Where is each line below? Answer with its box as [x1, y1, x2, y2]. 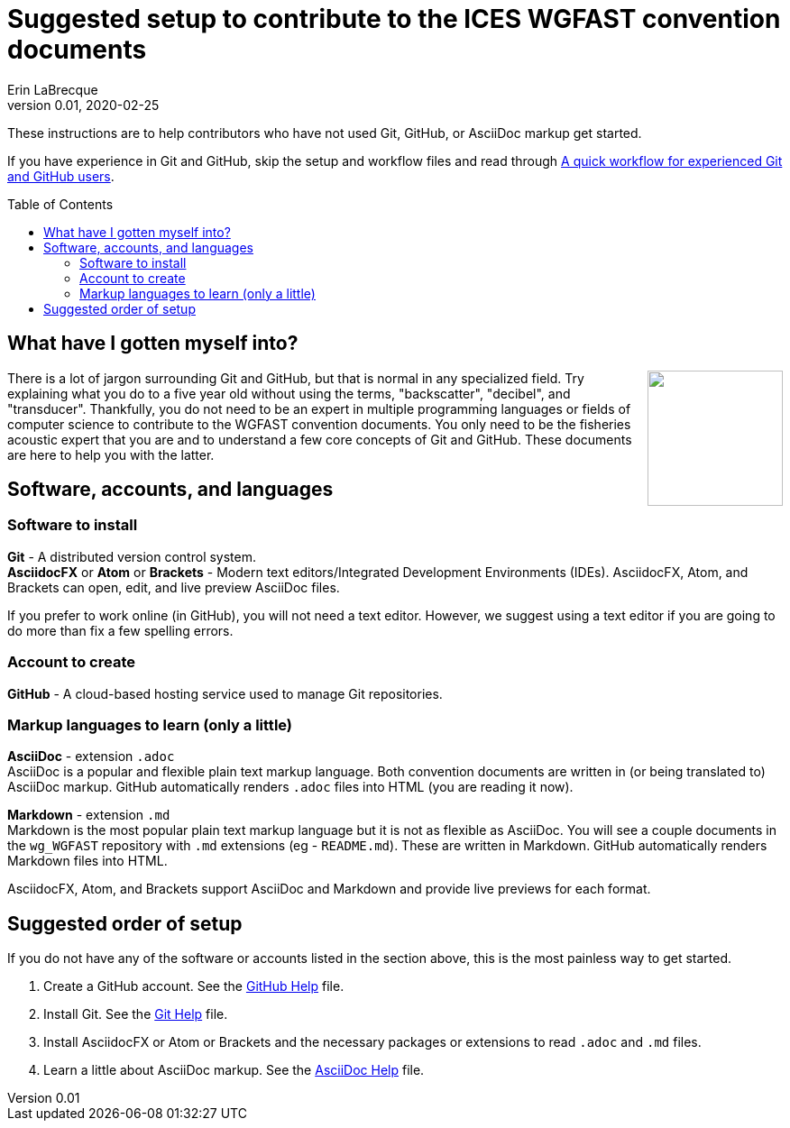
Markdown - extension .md [7, 807, 170, 823]
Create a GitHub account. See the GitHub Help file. [43, 978, 344, 995]
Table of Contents [7, 196, 114, 212]
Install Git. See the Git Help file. [43, 1006, 228, 1023]
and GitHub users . [7, 168, 115, 184]
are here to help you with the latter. [7, 446, 215, 463]
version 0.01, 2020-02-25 [7, 96, 160, 113]
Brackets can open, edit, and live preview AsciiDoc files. [7, 579, 340, 595]
